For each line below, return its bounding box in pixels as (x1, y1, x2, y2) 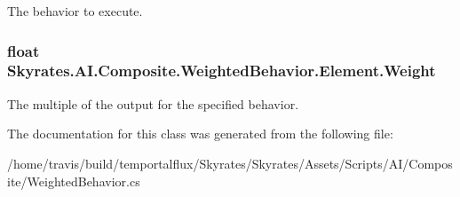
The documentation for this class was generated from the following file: (7, 124, 393, 143)
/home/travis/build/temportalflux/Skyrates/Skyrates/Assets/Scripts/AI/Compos (7, 154, 453, 172)
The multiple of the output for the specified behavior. (7, 94, 299, 113)
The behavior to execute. (7, 2, 143, 20)
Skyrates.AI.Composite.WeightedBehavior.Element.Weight (7, 59, 436, 82)
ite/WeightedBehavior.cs (7, 171, 140, 190)
